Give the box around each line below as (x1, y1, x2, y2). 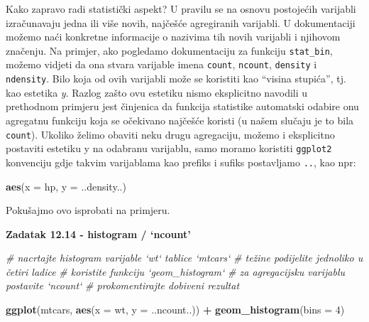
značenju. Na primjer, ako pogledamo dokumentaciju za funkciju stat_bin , (6, 43, 333, 58)
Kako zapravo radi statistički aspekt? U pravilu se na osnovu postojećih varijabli (6, 1, 356, 16)
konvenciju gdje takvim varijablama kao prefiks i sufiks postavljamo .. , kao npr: (6, 154, 356, 169)
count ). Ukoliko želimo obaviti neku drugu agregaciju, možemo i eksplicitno (6, 127, 335, 141)
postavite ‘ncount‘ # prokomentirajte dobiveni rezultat (6, 278, 240, 293)
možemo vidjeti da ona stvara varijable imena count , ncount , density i (6, 57, 317, 72)
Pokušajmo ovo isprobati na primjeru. (6, 203, 170, 218)
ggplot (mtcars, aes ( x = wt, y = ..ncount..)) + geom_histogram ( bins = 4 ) (6, 302, 345, 317)
